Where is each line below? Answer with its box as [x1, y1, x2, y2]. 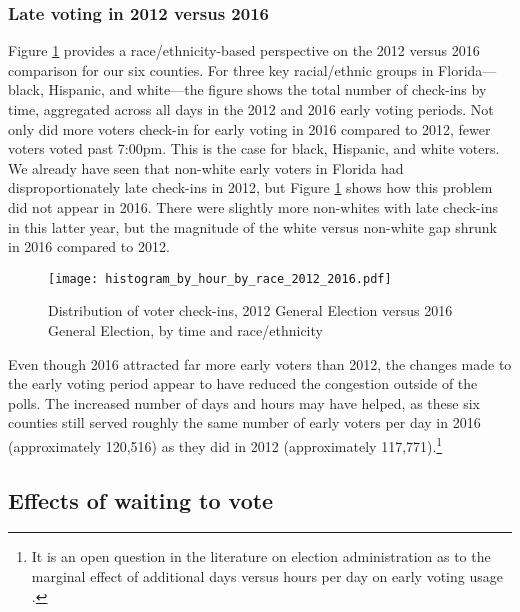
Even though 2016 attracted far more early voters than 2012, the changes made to [8, 353, 512, 374]
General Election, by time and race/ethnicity [48, 320, 323, 340]
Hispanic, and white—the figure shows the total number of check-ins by [48, 79, 487, 100]
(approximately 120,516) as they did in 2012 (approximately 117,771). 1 [8, 432, 443, 456]
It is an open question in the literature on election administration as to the [31, 546, 491, 567]
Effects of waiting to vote [8, 484, 274, 515]
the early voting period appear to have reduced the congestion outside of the [8, 373, 478, 394]
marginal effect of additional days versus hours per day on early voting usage [31, 566, 503, 587]
